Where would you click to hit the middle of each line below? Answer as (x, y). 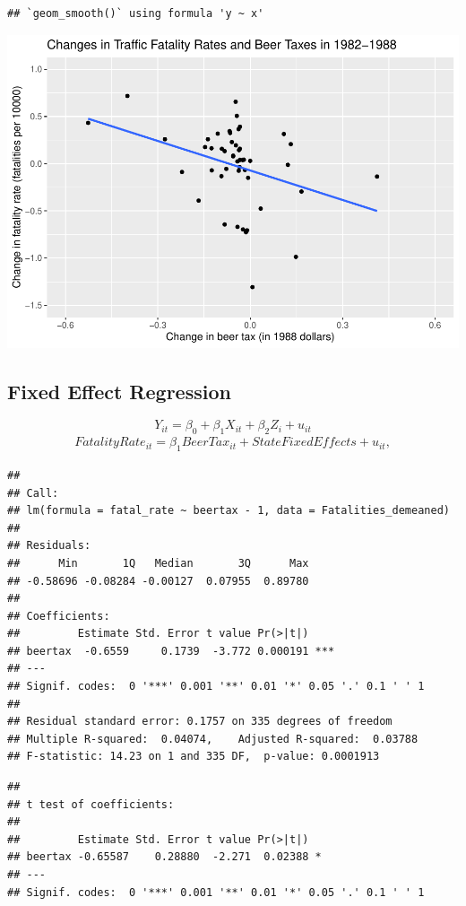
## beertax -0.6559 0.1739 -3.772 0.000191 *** (171, 651)
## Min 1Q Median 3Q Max (158, 563)
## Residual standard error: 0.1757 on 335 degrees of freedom (200, 722)
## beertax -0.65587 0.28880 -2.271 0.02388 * (164, 857)
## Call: (33, 493)
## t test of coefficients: (91, 804)
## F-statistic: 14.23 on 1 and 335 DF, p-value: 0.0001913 (194, 757)
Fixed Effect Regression (119, 391)
